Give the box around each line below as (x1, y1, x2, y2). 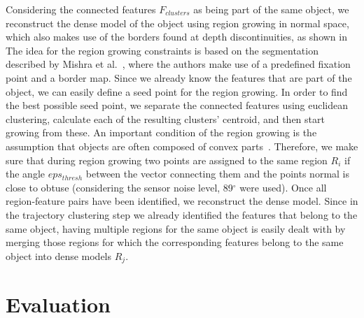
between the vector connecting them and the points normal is (85, 166, 350, 181)
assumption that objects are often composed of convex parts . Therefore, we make (6, 138, 358, 153)
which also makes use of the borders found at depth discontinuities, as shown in (6, 29, 347, 44)
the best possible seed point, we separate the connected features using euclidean (6, 98, 349, 113)
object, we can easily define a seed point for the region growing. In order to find (6, 84, 348, 99)
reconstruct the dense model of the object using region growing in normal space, (6, 15, 349, 30)
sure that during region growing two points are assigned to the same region (6, 152, 328, 167)
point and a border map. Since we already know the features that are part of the (6, 70, 352, 85)
